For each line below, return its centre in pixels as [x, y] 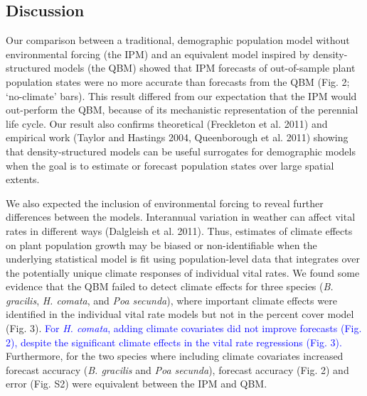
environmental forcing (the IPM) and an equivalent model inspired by [158, 54]
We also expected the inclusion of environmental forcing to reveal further [165, 203]
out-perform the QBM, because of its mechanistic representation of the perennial [182, 110]
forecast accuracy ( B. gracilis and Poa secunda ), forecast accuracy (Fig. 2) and [177, 369]
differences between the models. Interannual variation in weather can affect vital [181, 217]
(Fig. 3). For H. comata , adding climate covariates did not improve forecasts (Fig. [184, 328]
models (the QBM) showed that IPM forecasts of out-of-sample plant [204, 68]
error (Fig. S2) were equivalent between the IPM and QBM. [137, 384]
